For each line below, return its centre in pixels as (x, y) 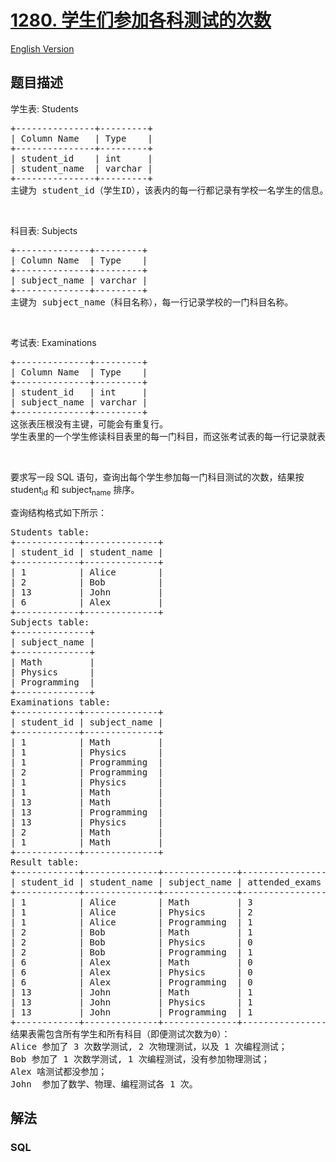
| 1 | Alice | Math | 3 (131, 902)
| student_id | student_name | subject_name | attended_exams (166, 882)
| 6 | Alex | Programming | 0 (131, 982)
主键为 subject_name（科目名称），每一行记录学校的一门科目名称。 (152, 302)
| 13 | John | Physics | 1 (131, 1002)
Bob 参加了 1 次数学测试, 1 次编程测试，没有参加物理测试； (140, 1059)
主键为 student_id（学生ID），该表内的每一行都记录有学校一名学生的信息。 (169, 190)
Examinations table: (61, 702)
